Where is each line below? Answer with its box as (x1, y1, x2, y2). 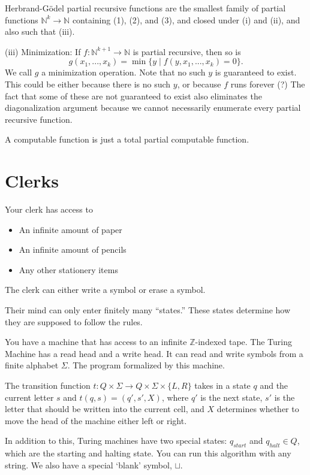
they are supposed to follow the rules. (5, 315, 143, 328)
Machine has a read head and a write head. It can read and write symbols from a (5, 347, 303, 359)
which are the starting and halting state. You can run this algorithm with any (5, 447, 291, 459)
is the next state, (200, 391, 263, 403)
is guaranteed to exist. (215, 66, 297, 78)
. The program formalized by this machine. (67, 359, 225, 371)
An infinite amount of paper (19, 223, 122, 235)
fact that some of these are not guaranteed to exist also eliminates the (5, 89, 262, 102)
